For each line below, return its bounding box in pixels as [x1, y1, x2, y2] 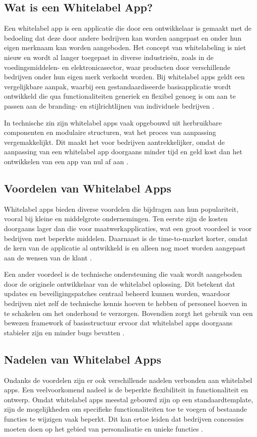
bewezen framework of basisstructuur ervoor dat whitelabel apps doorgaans [4, 317, 233, 328]
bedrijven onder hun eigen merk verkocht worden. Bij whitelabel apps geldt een [4, 71, 245, 82]
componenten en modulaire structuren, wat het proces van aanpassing [4, 127, 216, 137]
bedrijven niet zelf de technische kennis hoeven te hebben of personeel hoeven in [4, 298, 248, 309]
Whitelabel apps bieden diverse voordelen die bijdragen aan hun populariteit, [4, 203, 239, 214]
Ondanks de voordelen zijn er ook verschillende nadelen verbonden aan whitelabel [4, 375, 253, 385]
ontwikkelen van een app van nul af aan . [4, 156, 128, 166]
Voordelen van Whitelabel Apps [4, 180, 171, 195]
